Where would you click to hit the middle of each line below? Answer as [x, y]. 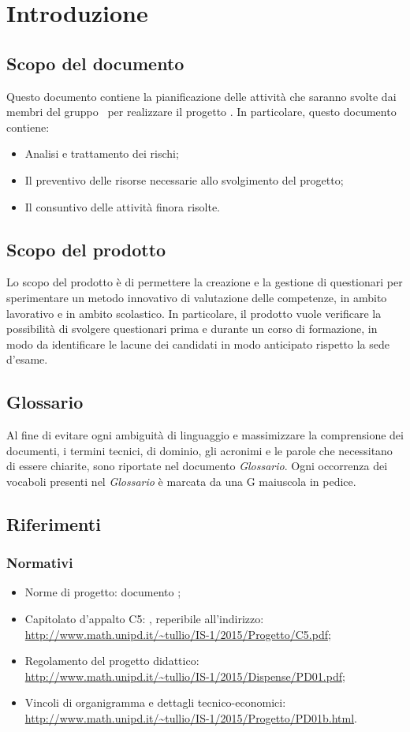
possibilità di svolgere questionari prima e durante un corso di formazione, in [192, 329]
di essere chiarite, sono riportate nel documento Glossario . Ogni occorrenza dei [197, 466]
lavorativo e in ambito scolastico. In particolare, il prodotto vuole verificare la [194, 313]
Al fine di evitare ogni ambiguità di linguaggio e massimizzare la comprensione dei [205, 435]
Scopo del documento [95, 63]
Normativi [40, 563]
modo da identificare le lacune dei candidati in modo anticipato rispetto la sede [198, 344]
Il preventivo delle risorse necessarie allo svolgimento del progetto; [184, 179]
